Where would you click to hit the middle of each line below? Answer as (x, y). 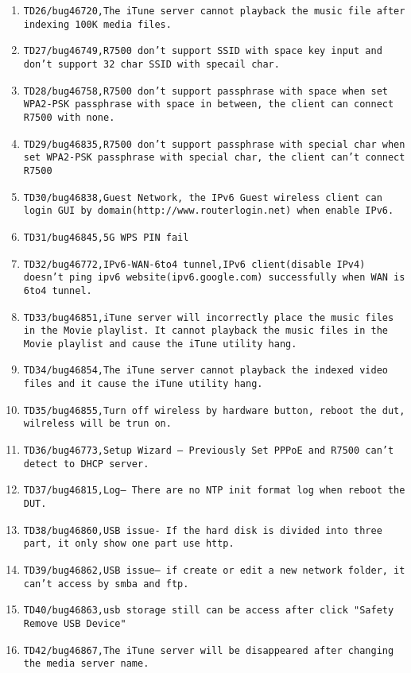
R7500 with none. (69, 117)
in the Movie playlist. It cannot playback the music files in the (205, 331)
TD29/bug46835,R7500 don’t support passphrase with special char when (214, 144)
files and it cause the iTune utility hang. (143, 384)
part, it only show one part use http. (129, 544)
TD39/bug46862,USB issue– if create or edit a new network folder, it (214, 571)
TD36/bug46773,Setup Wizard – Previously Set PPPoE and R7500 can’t (209, 451)
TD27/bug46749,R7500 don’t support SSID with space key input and (203, 51)
